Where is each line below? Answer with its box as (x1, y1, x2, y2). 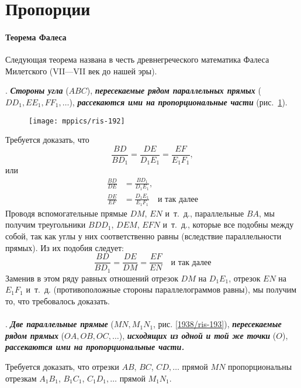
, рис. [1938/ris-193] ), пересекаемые (153, 318, 282, 330)
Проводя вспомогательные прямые (5, 207, 127, 219)
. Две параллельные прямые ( (5, 318, 114, 330)
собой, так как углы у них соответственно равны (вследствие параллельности (5, 230, 282, 242)
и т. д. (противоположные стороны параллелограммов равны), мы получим (26, 283, 297, 296)
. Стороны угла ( (5, 84, 69, 97)
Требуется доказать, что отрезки (5, 360, 119, 372)
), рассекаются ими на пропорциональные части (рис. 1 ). (69, 95, 288, 108)
